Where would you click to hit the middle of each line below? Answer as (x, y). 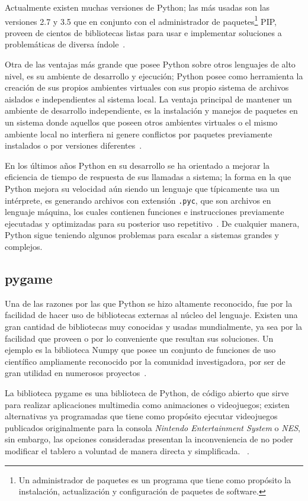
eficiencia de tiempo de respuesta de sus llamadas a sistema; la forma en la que (148, 177)
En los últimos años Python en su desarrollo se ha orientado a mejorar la (137, 165)
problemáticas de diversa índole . (65, 44)
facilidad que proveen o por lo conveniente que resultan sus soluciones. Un (139, 338)
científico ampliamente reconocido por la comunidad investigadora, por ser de (145, 361)
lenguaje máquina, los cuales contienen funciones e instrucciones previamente (145, 212)
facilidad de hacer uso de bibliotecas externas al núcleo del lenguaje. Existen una (151, 315)
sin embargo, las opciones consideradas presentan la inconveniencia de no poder (149, 439)
